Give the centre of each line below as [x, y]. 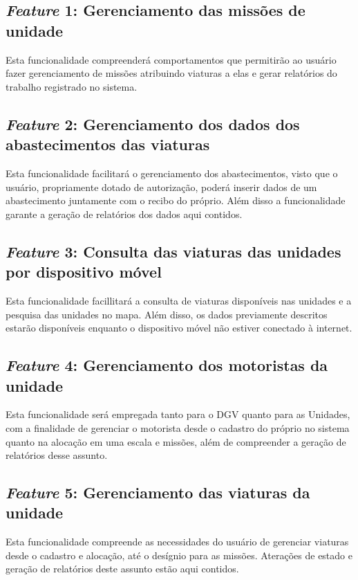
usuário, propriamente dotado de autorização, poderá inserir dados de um [161, 187]
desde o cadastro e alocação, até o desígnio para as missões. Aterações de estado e [179, 555]
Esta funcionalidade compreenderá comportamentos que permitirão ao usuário [171, 59]
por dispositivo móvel [84, 272]
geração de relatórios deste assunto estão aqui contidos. [122, 569]
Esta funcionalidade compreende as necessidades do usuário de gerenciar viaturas [177, 542]
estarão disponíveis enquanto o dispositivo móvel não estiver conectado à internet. [179, 328]
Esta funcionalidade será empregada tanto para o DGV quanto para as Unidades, [178, 414]
